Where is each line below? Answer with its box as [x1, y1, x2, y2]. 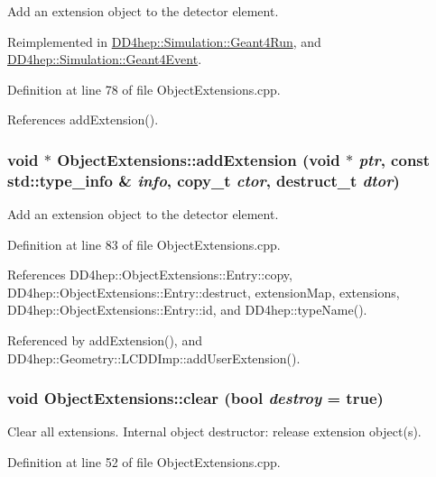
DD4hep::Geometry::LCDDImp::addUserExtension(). [7, 348, 301, 367]
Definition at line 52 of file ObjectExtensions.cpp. [7, 453, 281, 472]
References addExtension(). [7, 110, 159, 129]
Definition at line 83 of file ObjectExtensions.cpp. [7, 234, 281, 253]
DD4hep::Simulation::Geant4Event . [7, 50, 202, 69]
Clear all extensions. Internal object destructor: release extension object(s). [7, 422, 422, 441]
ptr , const [358, 148, 431, 170]
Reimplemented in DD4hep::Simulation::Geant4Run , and [7, 32, 321, 50]
